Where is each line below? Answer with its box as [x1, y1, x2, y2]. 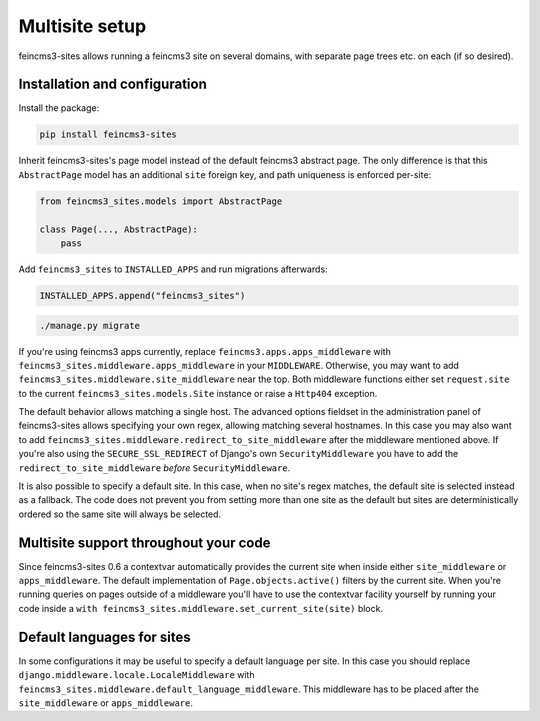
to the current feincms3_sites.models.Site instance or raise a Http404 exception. [18, 387, 378, 399]
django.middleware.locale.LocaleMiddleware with [18, 669, 255, 681]
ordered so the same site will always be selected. [18, 508, 222, 520]
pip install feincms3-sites [39, 129, 177, 140]
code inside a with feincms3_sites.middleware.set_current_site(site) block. [18, 602, 384, 614]
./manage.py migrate [39, 320, 140, 331]
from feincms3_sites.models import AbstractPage [39, 195, 283, 207]
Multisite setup [18, 15, 147, 37]
